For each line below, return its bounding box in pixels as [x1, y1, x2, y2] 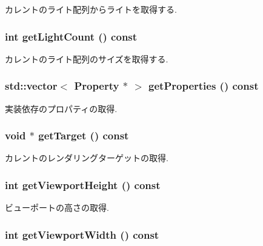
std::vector [5, 78, 58, 93]
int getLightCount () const [5, 28, 138, 44]
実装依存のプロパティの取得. [5, 102, 118, 115]
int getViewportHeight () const [5, 177, 161, 192]
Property [74, 78, 119, 93]
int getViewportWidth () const [5, 227, 159, 242]
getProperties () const [148, 78, 259, 93]
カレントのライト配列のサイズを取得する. [5, 52, 168, 65]
